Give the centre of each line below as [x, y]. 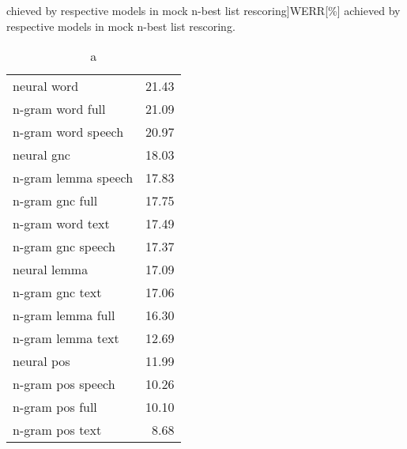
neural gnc [41, 155]
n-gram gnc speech [64, 247]
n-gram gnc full [55, 201]
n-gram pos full [55, 407]
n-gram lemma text [66, 338]
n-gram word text [61, 224]
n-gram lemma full [64, 315]
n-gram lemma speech [73, 178]
